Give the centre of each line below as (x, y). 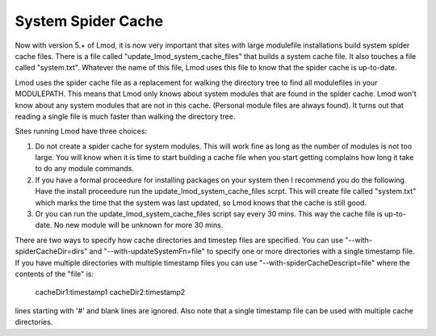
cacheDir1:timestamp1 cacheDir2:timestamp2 (110, 292)
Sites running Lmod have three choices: (81, 131)
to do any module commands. (85, 169)
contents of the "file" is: (55, 274)
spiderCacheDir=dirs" (51, 251)
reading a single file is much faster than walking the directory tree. (125, 116)
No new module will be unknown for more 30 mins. (138, 225)
